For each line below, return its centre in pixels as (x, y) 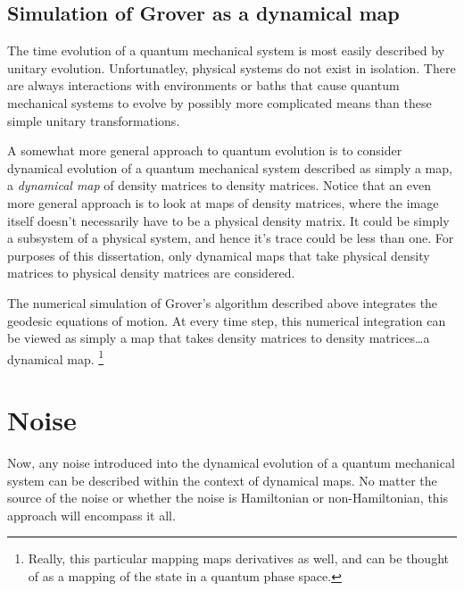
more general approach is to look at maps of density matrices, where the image (223, 202)
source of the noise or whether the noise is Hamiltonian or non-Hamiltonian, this (228, 498)
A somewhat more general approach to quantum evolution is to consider (205, 150)
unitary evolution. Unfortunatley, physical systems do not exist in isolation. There (232, 67)
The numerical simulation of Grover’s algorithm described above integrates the (223, 302)
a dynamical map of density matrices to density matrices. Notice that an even (219, 185)
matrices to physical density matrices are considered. (151, 273)
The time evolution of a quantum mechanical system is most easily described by (226, 50)
